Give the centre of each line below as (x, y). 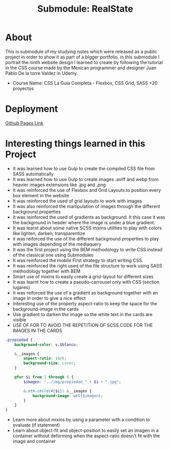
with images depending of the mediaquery (57, 244)
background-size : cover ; (50, 363)
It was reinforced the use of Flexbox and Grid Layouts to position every (87, 190)
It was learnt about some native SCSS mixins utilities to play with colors (87, 228)
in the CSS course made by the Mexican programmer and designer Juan (81, 68)
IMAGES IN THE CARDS (37, 331)
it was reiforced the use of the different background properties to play (86, 238)
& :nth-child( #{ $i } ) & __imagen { (58, 391)
